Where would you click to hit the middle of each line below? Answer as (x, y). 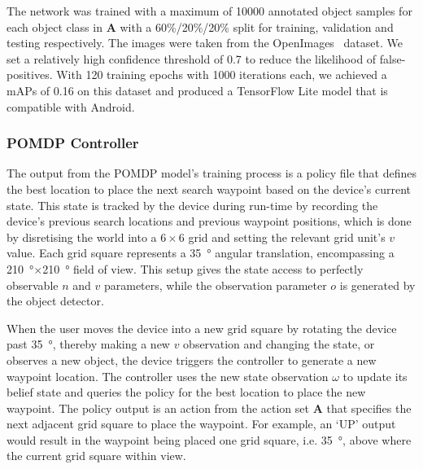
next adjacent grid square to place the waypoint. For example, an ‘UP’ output (201, 424)
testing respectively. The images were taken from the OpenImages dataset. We (205, 43)
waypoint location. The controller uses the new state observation (168, 376)
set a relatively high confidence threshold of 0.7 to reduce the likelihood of (192, 58)
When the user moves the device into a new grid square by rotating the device (202, 328)
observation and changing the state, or (279, 344)
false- (392, 58)
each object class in (55, 26)
